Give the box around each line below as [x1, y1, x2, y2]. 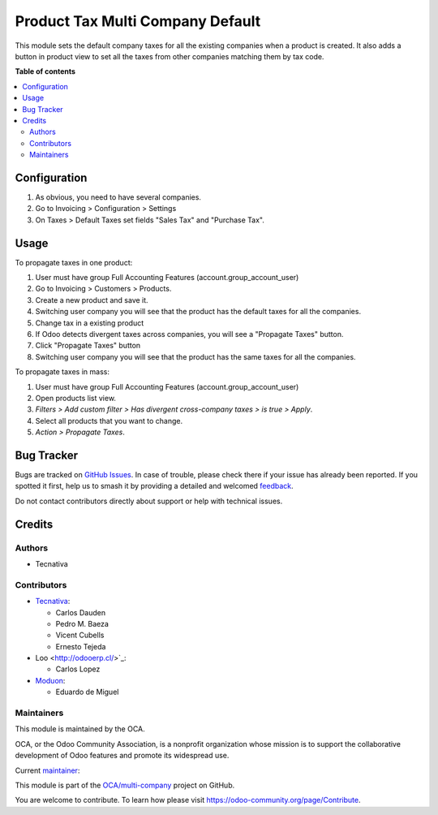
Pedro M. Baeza [55, 619, 109, 628]
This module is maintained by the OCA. [15, 724, 145, 734]
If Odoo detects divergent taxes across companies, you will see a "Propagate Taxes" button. [35, 330, 344, 339]
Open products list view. [35, 393, 117, 403]
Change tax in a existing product [35, 317, 144, 328]
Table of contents [15, 67, 76, 76]
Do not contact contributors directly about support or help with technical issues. [15, 496, 283, 506]
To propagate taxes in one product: [15, 257, 133, 267]
